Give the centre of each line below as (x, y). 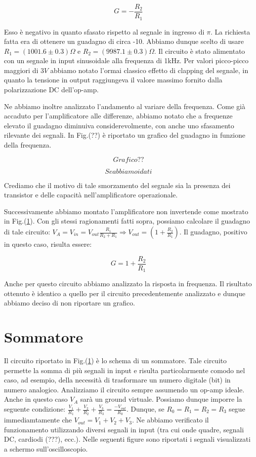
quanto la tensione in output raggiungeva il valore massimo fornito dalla (113, 80)
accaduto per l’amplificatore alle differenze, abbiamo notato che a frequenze (118, 116)
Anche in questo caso (36, 399)
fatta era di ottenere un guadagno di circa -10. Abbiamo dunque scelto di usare (124, 41)
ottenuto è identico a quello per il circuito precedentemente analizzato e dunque (125, 293)
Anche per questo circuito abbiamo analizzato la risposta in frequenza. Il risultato (128, 284)
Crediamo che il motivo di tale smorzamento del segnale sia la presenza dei (117, 185)
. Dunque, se (146, 409)
